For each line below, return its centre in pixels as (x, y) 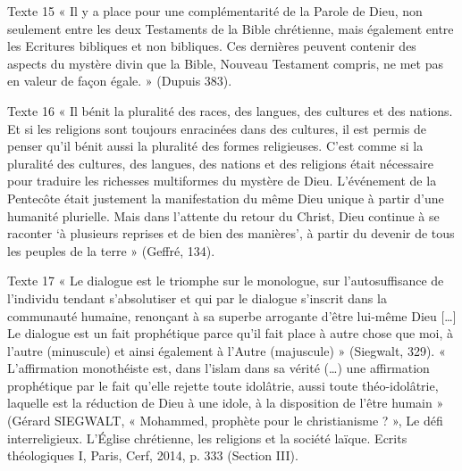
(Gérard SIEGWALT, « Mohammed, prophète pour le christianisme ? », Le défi (225, 421)
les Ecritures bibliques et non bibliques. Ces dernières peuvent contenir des (212, 46)
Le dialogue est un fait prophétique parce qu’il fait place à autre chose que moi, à (231, 333)
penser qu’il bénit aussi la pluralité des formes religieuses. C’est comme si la (215, 146)
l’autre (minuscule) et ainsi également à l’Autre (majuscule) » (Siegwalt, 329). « (227, 350)
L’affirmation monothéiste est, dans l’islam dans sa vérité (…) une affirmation (218, 368)
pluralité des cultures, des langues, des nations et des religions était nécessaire (220, 163)
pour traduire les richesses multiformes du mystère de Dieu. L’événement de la (222, 181)
